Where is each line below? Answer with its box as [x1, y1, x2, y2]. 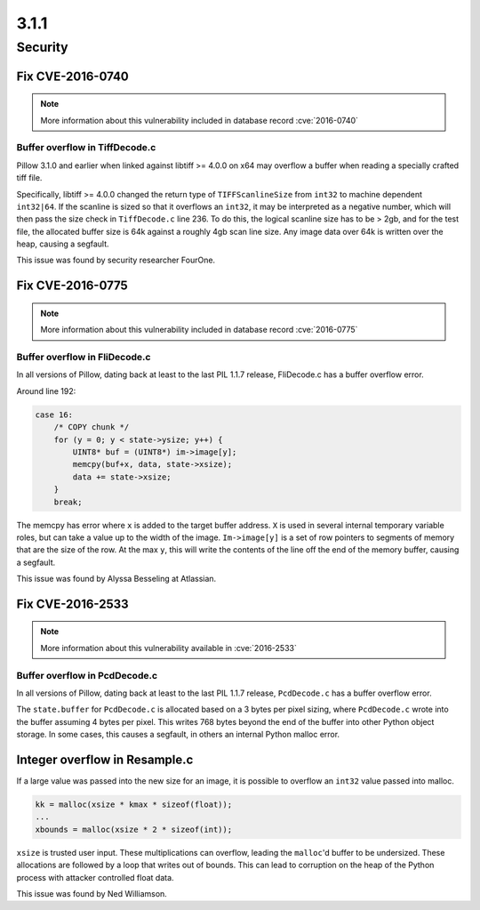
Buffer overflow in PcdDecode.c [16, 669, 158, 681]
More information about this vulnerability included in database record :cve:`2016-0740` [40, 115, 359, 125]
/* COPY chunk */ [53, 423, 130, 432]
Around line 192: [16, 385, 76, 396]
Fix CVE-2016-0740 [16, 68, 129, 84]
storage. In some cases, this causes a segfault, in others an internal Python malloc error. [16, 729, 340, 740]
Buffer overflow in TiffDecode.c [16, 141, 156, 154]
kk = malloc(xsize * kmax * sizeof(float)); [35, 800, 233, 809]
